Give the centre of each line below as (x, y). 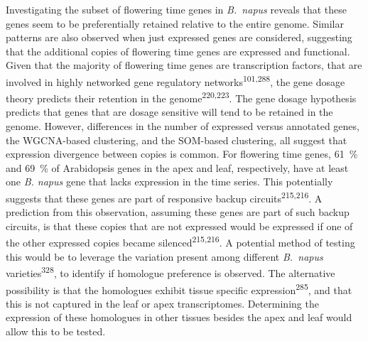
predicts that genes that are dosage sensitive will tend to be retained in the (169, 112)
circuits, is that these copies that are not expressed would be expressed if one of (179, 226)
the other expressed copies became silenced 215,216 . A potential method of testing (180, 242)
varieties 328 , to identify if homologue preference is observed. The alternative (171, 272)
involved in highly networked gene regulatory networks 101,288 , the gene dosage (175, 80)
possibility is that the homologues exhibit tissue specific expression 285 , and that (179, 288)
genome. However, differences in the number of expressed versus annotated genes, (183, 126)
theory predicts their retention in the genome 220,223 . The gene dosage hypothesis (181, 97)
